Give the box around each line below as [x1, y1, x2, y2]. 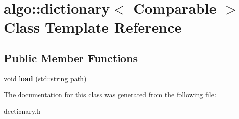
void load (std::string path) [4, 73, 87, 83]
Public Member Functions [4, 50, 138, 65]
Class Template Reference [4, 17, 182, 37]
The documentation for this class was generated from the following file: [4, 89, 216, 100]
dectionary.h [4, 105, 40, 116]
